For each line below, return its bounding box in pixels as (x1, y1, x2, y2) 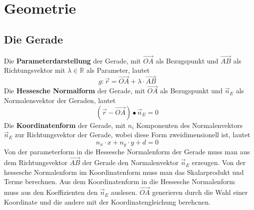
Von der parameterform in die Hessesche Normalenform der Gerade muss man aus (4, 147, 250, 157)
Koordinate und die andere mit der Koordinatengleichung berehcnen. (4, 196, 211, 207)
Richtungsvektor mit (4, 65, 66, 75)
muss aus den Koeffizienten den (4, 187, 98, 197)
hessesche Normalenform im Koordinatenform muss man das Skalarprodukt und (4, 167, 244, 177)
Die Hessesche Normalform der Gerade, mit (4, 85, 145, 96)
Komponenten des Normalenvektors (136, 120, 243, 130)
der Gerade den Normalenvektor (82, 157, 179, 168)
